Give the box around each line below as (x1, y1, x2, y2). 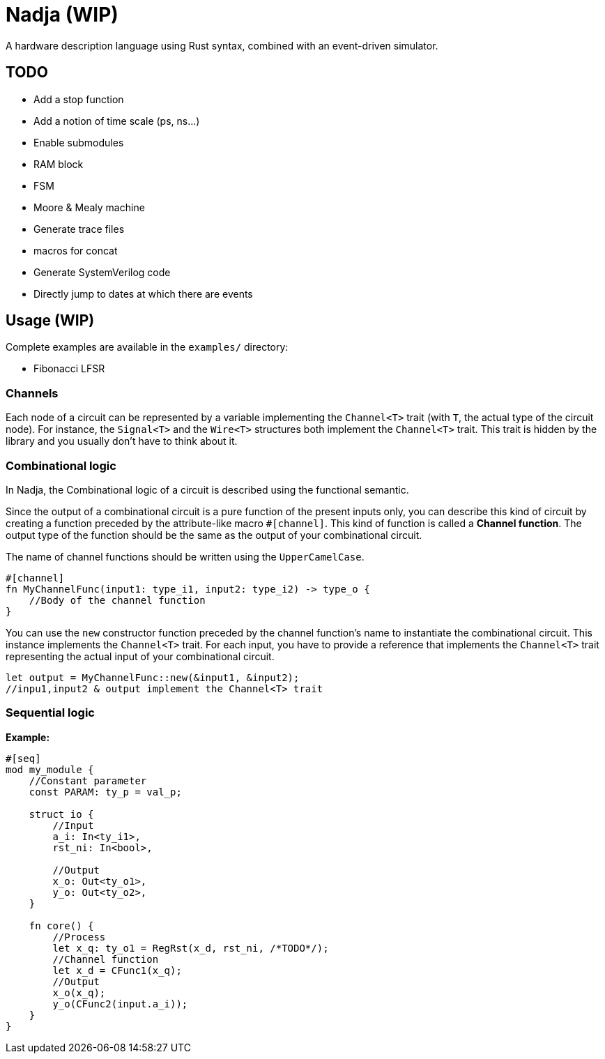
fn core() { (29, 920, 94, 931)
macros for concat (33, 244, 118, 257)
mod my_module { (6, 763, 94, 775)
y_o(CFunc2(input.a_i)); (52, 998, 188, 1010)
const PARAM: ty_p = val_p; (29, 786, 182, 798)
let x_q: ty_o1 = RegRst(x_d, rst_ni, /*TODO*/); (52, 942, 329, 954)
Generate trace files (33, 222, 125, 235)
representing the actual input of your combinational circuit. (6, 650, 275, 662)
